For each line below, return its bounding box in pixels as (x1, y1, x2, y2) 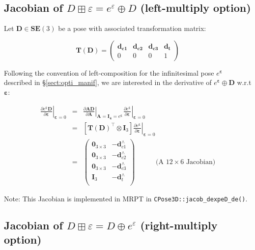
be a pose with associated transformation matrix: (58, 23, 206, 33)
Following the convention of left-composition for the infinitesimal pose (4, 67, 214, 78)
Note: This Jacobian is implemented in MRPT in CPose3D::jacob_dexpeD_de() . (4, 193, 248, 203)
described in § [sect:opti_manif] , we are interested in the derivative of (4, 77, 212, 87)
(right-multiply (140, 217, 218, 232)
